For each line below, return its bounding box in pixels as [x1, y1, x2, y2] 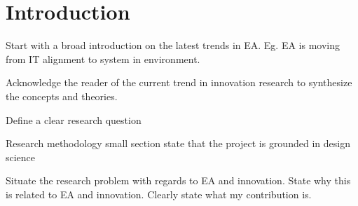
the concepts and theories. [6, 88, 118, 103]
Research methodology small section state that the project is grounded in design [6, 136, 350, 151]
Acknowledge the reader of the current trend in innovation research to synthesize [6, 75, 352, 90]
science [6, 149, 36, 164]
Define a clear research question [6, 112, 142, 127]
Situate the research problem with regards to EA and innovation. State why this [6, 173, 351, 188]
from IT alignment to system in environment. [6, 51, 200, 66]
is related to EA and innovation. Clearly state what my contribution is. [6, 186, 312, 201]
